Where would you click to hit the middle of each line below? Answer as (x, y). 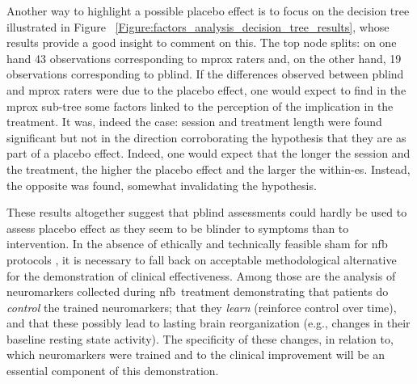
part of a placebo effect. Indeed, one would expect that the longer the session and (208, 153)
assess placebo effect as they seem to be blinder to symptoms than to (178, 228)
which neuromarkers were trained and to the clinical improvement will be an (196, 354)
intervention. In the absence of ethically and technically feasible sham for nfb (197, 244)
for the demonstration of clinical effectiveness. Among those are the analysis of (201, 275)
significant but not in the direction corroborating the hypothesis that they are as (206, 137)
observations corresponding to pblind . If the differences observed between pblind (205, 74)
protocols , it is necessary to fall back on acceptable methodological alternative (202, 259)
